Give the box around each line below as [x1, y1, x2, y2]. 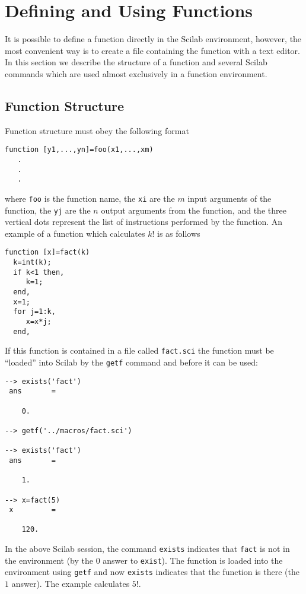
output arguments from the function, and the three [101, 204, 286, 216]
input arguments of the [187, 192, 272, 204]
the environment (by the [5, 554, 93, 566]
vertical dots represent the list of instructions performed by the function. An [5, 215, 283, 228]
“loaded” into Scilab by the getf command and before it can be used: [5, 355, 258, 368]
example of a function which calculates [5, 227, 145, 239]
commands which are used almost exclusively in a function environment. [5, 67, 267, 80]
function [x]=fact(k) [5, 248, 90, 257]
